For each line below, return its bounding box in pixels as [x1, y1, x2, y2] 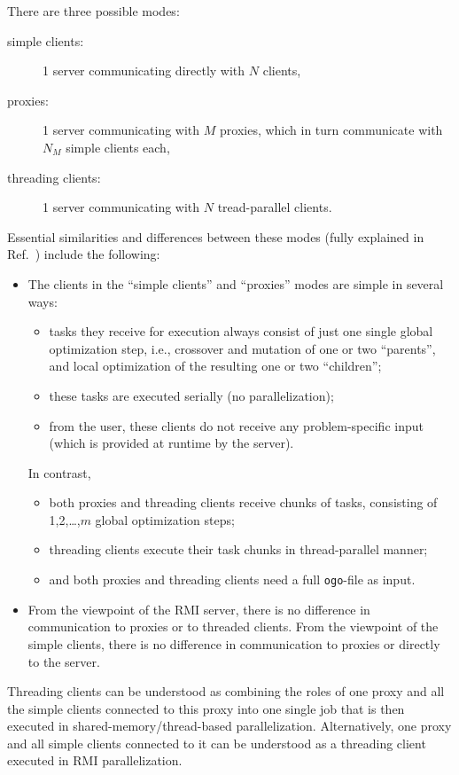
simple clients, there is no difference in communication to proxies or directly [27, 634, 440, 653]
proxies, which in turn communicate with [220, 121, 443, 139]
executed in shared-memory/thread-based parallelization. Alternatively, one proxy [7, 716, 452, 735]
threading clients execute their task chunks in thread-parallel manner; [49, 540, 428, 559]
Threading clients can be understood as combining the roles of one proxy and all [7, 682, 445, 701]
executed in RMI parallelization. [7, 751, 183, 770]
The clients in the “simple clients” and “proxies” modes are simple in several [27, 274, 444, 293]
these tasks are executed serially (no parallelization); [49, 386, 334, 404]
